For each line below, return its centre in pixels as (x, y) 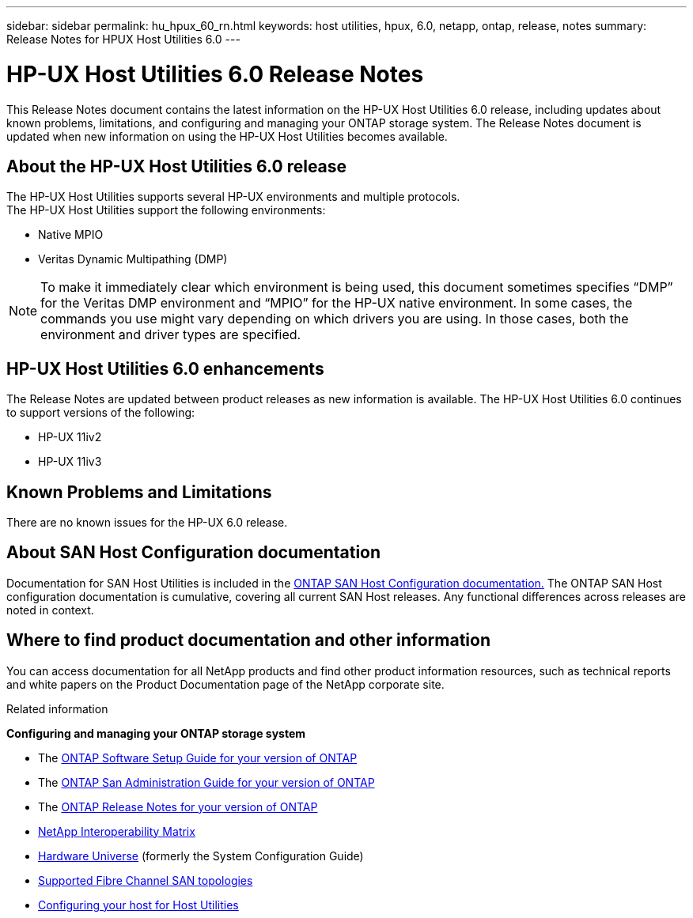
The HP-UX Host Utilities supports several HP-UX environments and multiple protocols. (233, 197)
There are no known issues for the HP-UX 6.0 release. (147, 523)
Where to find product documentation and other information (248, 640)
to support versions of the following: (101, 413)
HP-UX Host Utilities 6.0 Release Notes (215, 74)
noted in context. (50, 610)
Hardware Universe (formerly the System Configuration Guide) (201, 856)
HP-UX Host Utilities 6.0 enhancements (165, 368)
